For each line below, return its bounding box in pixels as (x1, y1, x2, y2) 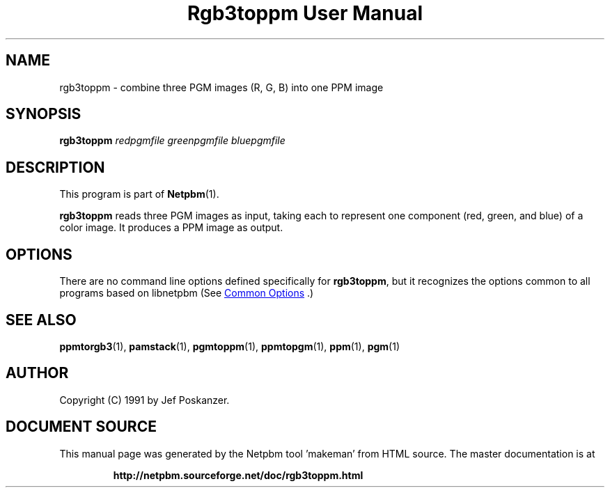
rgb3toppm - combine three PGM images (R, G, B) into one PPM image (59, 81, 384, 93)
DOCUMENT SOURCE (6, 418, 157, 436)
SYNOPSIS (6, 105, 81, 123)
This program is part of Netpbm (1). (59, 188, 219, 201)
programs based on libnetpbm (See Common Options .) (59, 287, 314, 299)
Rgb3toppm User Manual (187, 1, 423, 25)
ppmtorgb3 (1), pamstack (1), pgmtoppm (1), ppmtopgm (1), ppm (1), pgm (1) (59, 340, 400, 352)
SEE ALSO (6, 311, 77, 329)
